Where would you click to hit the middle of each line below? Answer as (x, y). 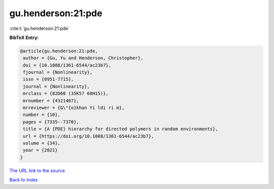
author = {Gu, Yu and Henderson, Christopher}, (83, 58)
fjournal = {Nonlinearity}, (58, 72)
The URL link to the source (37, 170)
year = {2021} (40, 150)
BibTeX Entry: (24, 37)
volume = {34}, (42, 143)
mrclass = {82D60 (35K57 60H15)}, (66, 93)
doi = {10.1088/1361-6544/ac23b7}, (67, 65)
